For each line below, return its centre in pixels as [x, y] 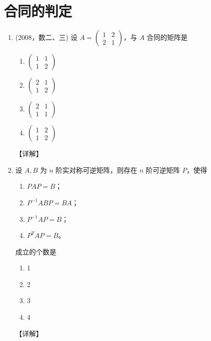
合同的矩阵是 [167, 37]
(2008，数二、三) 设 [46, 37]
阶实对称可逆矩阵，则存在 [97, 170]
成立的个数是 [36, 251]
